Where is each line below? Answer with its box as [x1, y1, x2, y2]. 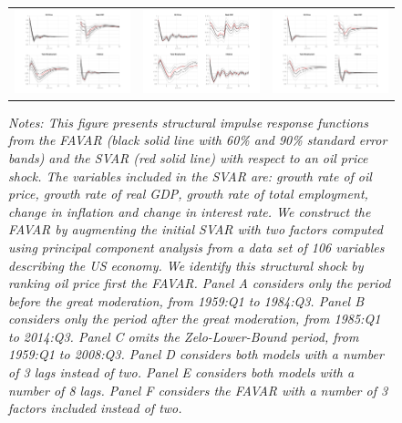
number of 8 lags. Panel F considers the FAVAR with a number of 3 [8, 380, 388, 399]
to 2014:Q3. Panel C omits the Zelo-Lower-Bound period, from [8, 326, 359, 346]
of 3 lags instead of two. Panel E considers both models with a [8, 363, 355, 382]
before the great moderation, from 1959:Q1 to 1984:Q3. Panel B [8, 291, 365, 310]
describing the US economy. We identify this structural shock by [8, 255, 364, 274]
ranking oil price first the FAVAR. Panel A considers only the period [8, 273, 391, 293]
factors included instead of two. [8, 398, 182, 418]
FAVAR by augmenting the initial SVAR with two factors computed [8, 220, 383, 239]
